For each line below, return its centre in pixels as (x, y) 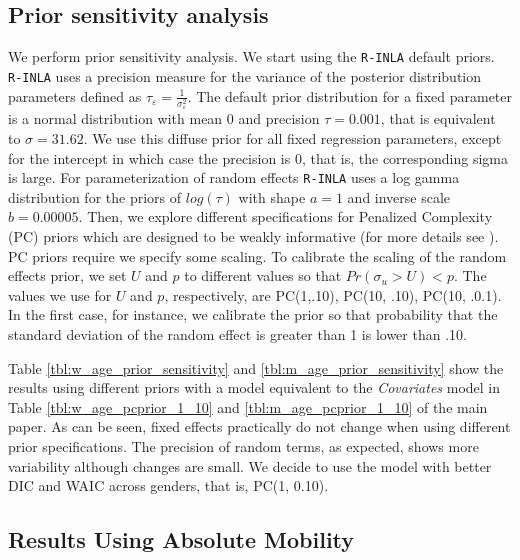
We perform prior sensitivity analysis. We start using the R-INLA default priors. (251, 56)
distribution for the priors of (95, 196)
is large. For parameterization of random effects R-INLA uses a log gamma (234, 177)
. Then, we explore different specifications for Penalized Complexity (285, 216)
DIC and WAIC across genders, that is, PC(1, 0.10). (168, 485)
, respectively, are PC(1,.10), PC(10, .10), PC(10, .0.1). (333, 294)
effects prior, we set (67, 275)
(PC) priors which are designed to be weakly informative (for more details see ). (253, 236)
